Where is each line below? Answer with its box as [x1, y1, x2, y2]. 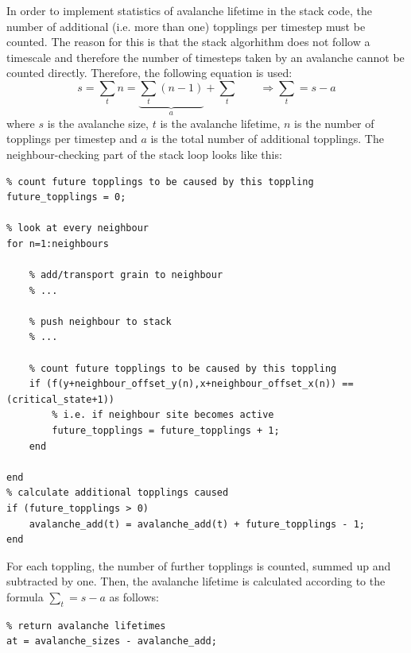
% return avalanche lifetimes [6, 620, 166, 632]
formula [6, 588, 44, 605]
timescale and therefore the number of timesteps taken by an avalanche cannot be [6, 48, 405, 65]
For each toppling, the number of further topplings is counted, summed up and [6, 557, 391, 574]
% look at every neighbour [6, 222, 149, 234]
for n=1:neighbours [6, 238, 109, 249]
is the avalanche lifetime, [160, 114, 281, 131]
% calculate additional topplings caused [6, 487, 229, 499]
